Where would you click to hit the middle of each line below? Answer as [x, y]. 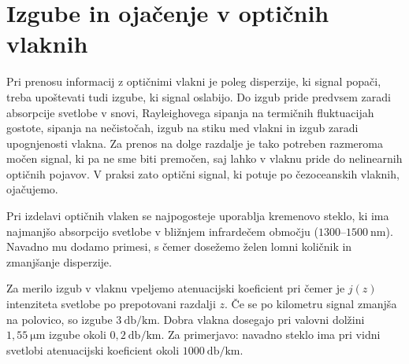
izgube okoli [78, 335]
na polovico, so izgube [59, 319]
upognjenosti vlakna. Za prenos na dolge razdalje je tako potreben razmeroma [195, 143]
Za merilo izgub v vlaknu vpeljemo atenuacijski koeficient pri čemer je [176, 288]
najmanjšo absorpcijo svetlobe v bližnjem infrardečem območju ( [162, 231]
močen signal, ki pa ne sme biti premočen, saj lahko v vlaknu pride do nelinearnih [204, 158]
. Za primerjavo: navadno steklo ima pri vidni [271, 335]
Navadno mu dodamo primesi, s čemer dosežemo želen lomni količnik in [179, 246]
